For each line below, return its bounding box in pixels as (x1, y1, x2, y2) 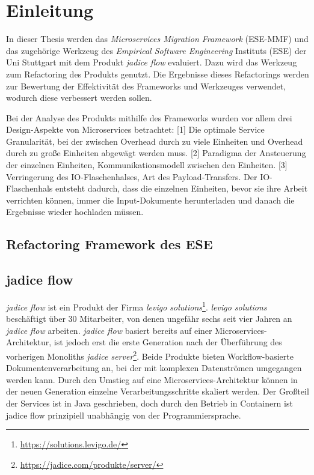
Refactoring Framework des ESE (6, 235, 213, 253)
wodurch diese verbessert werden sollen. (6, 91, 152, 104)
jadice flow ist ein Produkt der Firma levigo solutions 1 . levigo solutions (6, 299, 267, 313)
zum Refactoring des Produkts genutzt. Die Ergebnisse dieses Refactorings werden (6, 67, 309, 80)
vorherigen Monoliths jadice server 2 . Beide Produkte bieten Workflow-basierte (6, 348, 294, 362)
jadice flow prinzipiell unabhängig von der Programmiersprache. (6, 408, 241, 421)
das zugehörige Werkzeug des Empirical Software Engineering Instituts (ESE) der (6, 44, 307, 56)
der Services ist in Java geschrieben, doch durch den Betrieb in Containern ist (6, 397, 293, 410)
